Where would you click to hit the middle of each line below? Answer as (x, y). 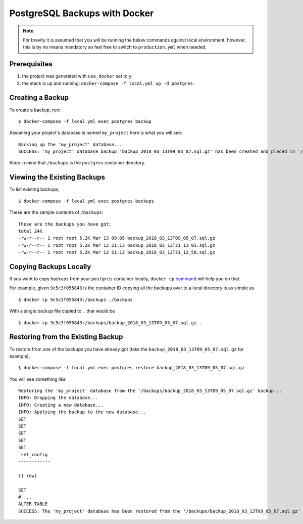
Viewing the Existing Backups (57, 177)
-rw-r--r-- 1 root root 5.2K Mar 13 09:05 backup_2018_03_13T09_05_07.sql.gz (117, 238)
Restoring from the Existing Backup (66, 337)
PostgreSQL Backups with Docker (82, 13)
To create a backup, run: (35, 110)
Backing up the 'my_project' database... (70, 144)
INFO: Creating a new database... (61, 405)
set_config (34, 454)
